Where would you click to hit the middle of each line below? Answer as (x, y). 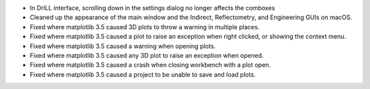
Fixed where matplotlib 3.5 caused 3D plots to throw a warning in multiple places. (145, 26)
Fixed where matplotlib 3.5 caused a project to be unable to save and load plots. (143, 74)
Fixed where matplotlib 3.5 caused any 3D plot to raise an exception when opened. (147, 55)
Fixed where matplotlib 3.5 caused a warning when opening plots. (123, 46)
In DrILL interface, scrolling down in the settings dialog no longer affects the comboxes (152, 8)
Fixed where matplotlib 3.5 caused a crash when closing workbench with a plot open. (150, 65)
